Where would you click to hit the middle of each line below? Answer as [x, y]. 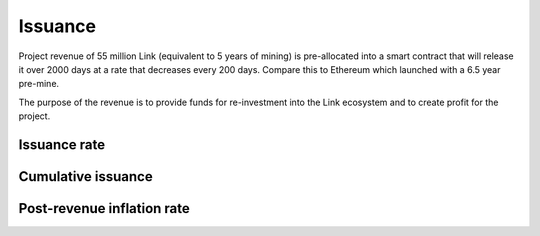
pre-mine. [39, 84]
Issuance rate [62, 144]
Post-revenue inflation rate [104, 208]
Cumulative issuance [86, 176]
